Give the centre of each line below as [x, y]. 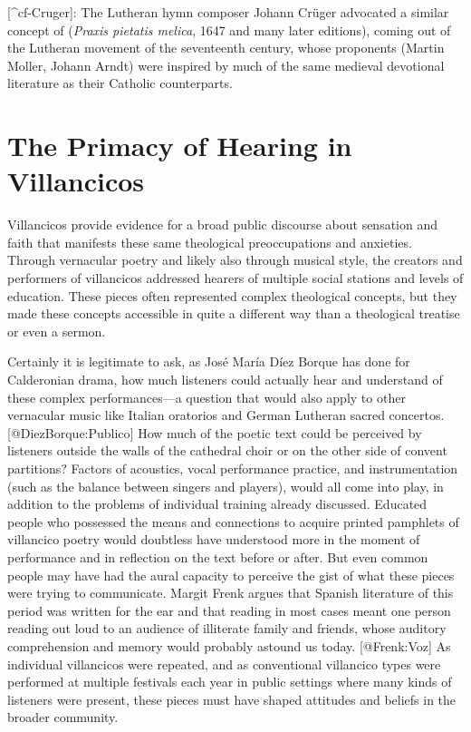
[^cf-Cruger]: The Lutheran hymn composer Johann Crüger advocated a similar [228, 12]
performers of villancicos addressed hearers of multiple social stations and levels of [235, 278]
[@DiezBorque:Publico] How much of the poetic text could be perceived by [215, 432]
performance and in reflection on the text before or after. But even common [218, 556]
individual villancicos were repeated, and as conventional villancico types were [224, 664]
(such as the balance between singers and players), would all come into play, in [226, 486]
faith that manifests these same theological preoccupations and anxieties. [210, 242]
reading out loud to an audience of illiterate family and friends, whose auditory [227, 628]
